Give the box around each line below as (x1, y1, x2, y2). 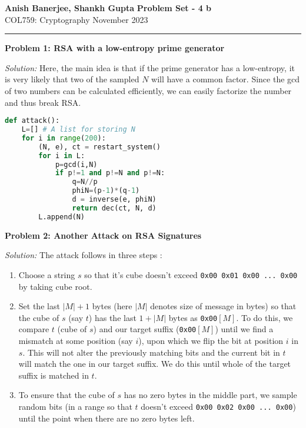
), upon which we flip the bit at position (138, 335, 284, 346)
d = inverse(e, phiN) (72, 195, 157, 204)
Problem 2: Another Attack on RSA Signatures (5, 229, 202, 241)
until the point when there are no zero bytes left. (18, 412, 195, 424)
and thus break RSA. (5, 96, 81, 108)
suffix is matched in (18, 369, 89, 381)
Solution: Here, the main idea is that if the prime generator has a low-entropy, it (5, 61, 295, 73)
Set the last (18, 300, 60, 312)
